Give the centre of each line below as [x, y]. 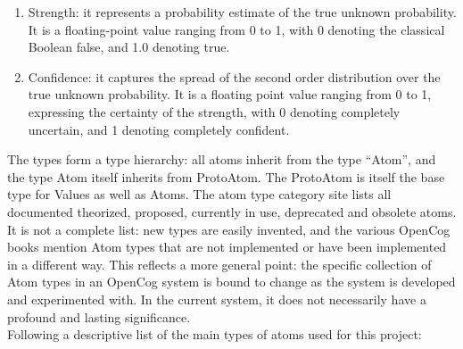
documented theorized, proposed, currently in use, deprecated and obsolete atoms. [232, 211]
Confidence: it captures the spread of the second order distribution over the [234, 76]
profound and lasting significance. [99, 316]
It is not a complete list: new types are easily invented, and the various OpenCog [229, 229]
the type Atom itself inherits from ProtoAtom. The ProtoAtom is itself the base [226, 176]
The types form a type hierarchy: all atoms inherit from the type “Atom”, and [222, 159]
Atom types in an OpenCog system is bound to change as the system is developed [231, 282]
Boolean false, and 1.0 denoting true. [129, 47]
